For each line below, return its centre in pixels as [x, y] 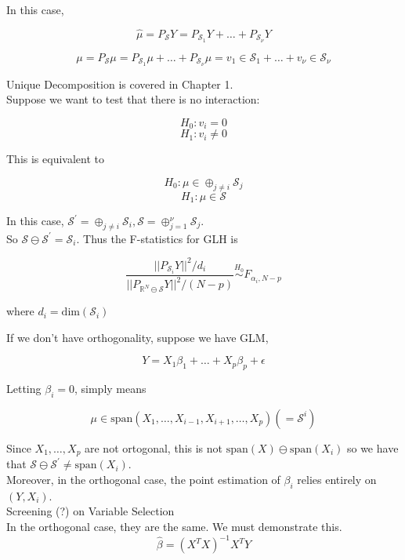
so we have [372, 447]
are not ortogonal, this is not [154, 447]
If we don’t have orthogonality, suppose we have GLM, [137, 337]
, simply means [110, 389]
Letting [24, 389]
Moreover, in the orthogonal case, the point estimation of [143, 479]
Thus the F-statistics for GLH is [161, 238]
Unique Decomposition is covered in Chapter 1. [120, 84]
